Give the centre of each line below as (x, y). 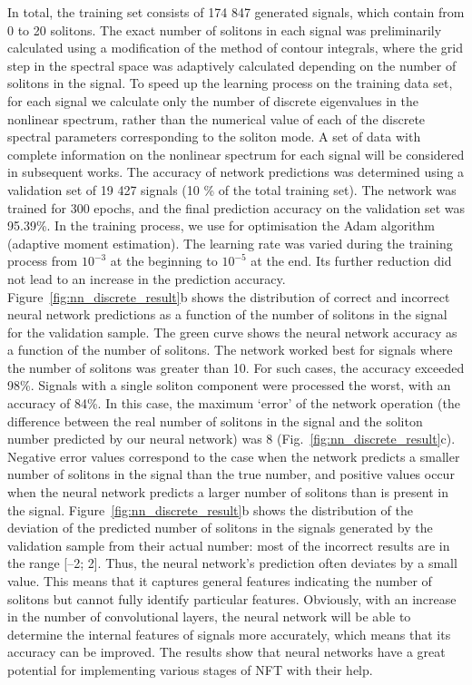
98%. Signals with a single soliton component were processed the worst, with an (229, 385)
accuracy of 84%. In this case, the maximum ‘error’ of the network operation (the (234, 403)
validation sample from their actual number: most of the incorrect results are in (229, 545)
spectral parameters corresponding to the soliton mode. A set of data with (214, 137)
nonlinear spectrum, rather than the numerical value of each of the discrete (216, 118)
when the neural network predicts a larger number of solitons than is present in (228, 492)
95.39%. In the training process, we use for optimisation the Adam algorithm (221, 225)
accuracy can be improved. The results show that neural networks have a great (226, 652)
